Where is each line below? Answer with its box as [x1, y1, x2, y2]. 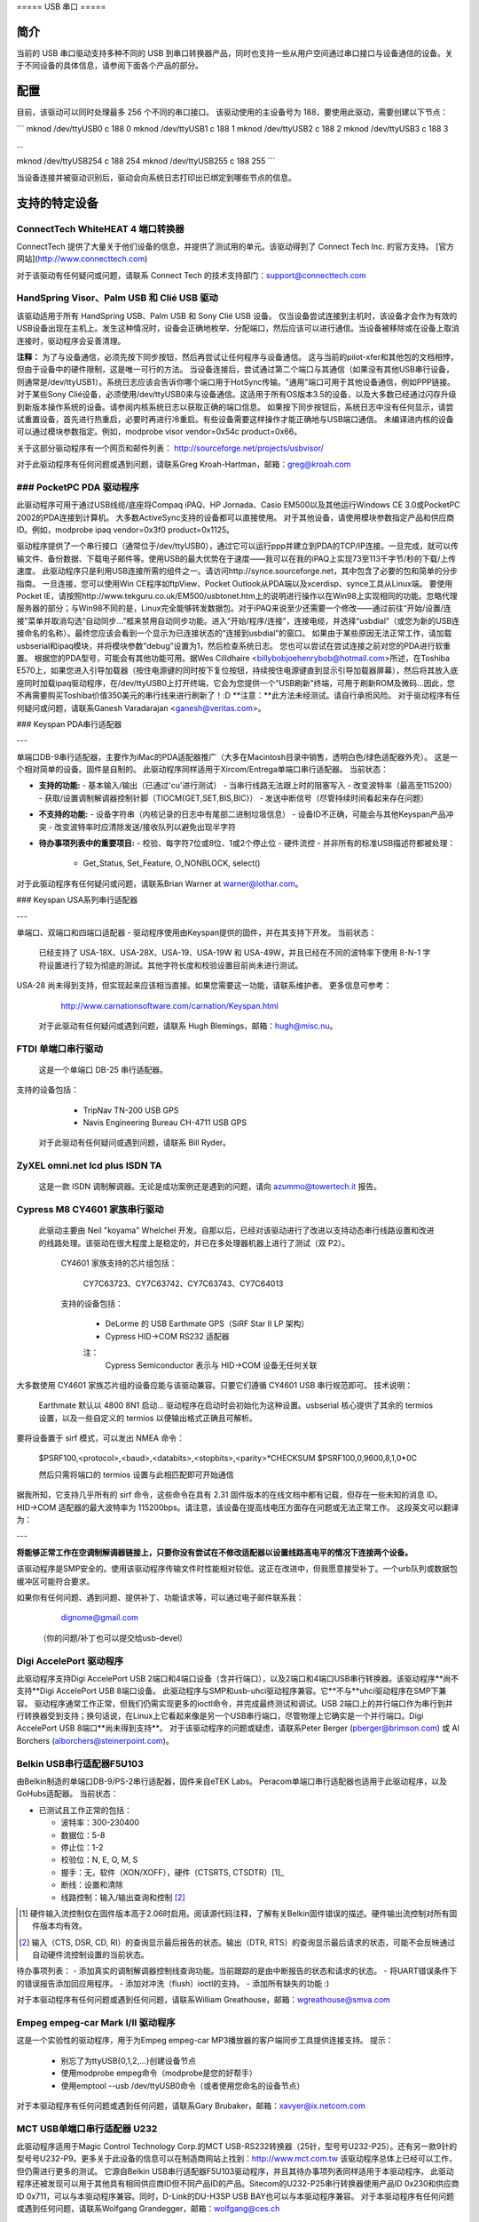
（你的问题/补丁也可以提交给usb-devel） [38, 1632, 188, 1643]
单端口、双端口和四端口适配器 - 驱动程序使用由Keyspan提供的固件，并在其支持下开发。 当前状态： [16, 927, 377, 938]
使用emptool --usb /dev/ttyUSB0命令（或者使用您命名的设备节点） [60, 2080, 305, 2090]
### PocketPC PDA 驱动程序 [16, 481, 139, 493]
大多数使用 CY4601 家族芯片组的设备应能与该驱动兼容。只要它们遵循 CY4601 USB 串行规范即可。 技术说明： [16, 1379, 413, 1390]
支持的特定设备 [16, 196, 98, 211]
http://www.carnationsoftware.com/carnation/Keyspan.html [60, 1000, 279, 1011]
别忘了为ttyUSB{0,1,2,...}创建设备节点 [60, 2055, 197, 2066]
